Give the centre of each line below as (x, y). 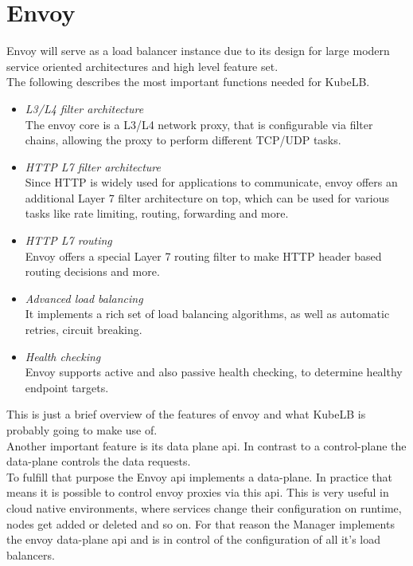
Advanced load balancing (84, 298)
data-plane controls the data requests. (99, 461)
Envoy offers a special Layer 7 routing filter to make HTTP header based (203, 255)
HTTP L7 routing (68, 240)
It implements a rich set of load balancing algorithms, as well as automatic (207, 314)
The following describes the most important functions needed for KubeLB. (188, 82)
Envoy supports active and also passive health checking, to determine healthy (214, 372)
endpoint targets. (67, 387)
